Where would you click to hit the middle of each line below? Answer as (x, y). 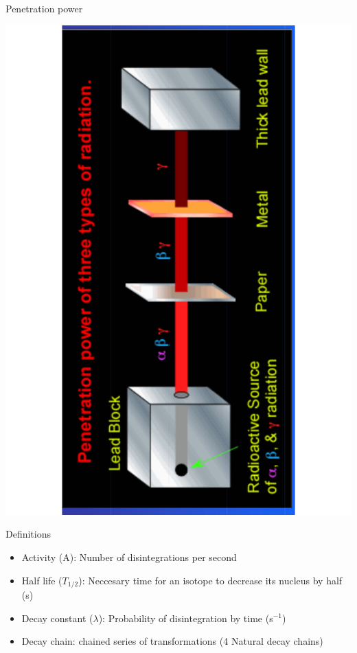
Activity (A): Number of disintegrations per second (129, 557)
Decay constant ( (57, 618)
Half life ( (42, 580)
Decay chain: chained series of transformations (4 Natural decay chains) (172, 641)
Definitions (28, 534)
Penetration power (44, 8)
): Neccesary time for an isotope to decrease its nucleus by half (210, 580)
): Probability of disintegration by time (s (186, 618)
